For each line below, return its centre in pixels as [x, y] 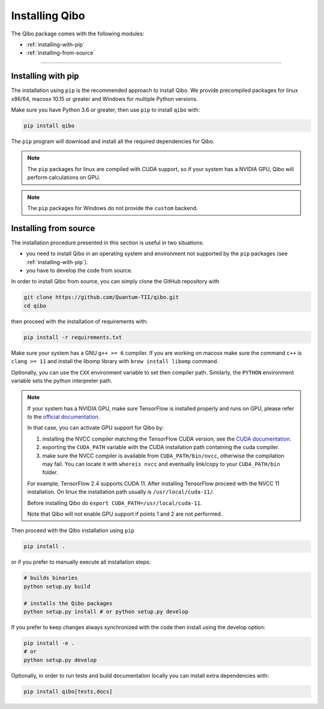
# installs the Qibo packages [68, 603]
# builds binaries [51, 578]
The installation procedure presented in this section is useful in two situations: [107, 243]
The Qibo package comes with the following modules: [78, 34]
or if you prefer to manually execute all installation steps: [81, 562]
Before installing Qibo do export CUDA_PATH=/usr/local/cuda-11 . [115, 503]
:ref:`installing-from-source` [61, 53]
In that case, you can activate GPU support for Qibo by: [96, 428]
